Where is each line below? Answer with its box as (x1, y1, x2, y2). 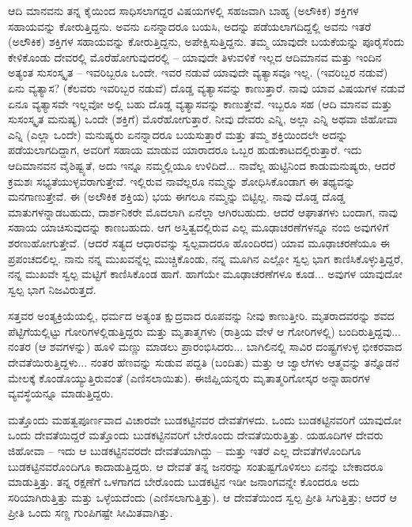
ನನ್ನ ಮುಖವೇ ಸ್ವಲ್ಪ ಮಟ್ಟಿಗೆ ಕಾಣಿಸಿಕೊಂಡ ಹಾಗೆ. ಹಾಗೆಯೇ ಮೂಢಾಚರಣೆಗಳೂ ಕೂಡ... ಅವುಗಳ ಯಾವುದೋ (8, 265, 403, 282)
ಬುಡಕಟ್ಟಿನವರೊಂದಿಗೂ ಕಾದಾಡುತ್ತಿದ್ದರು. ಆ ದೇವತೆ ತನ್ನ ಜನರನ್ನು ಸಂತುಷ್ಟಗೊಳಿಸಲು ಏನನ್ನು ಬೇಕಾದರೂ (8, 457, 384, 474)
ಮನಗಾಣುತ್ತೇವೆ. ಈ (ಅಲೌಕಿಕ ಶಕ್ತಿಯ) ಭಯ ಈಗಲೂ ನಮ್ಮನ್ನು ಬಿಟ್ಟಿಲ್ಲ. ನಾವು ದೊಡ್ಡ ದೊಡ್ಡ (8, 188, 346, 205)
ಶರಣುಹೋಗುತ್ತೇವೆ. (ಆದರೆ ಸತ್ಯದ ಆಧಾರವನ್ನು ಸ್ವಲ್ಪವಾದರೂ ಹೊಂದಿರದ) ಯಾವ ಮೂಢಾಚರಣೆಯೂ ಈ (8, 234, 390, 250)
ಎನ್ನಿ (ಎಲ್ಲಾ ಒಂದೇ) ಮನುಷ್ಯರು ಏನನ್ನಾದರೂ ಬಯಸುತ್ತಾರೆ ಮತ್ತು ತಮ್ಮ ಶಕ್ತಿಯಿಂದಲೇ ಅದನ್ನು (8, 126, 348, 142)
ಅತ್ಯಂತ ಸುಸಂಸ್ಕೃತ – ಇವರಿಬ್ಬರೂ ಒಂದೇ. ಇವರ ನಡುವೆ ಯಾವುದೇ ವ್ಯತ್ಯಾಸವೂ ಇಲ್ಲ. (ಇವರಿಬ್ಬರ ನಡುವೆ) (8, 64, 388, 81)
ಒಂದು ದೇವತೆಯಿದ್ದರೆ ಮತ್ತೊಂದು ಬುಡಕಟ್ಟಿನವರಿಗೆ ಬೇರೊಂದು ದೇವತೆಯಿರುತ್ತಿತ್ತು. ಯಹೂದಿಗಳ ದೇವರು (8, 427, 384, 443)
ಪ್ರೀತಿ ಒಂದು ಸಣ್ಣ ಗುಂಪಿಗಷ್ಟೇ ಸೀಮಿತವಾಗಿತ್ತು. (8, 504, 173, 521)
